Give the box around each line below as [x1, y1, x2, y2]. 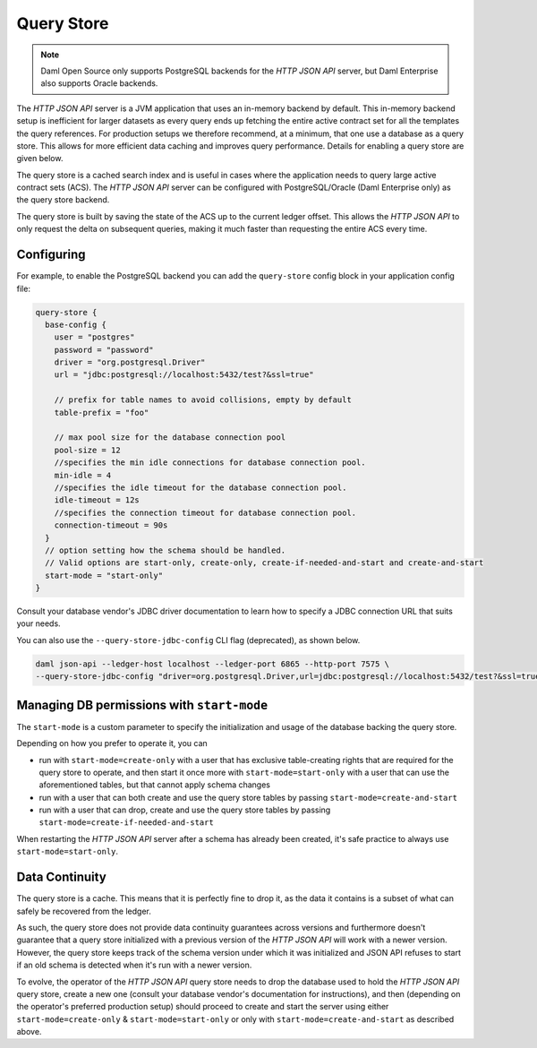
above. [16, 1027, 42, 1037]
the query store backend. [16, 194, 110, 205]
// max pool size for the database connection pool [54, 433, 286, 442]
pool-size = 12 [54, 444, 121, 455]
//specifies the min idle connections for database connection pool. [54, 458, 366, 468]
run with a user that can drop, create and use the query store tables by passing [38, 804, 331, 815]
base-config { [45, 319, 107, 330]
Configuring [16, 247, 86, 262]
